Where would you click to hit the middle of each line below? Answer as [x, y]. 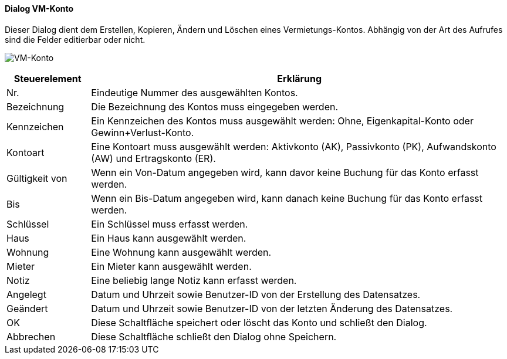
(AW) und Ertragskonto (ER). [153, 158]
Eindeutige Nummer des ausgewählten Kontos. [195, 92]
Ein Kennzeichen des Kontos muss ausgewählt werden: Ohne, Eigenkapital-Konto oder [282, 121]
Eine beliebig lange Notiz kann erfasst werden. [194, 280]
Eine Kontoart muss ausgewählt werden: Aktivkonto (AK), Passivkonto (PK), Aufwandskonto [294, 146]
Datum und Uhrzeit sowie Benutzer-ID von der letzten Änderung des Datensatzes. [272, 308]
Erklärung [300, 78]
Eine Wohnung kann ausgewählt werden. [181, 252]
